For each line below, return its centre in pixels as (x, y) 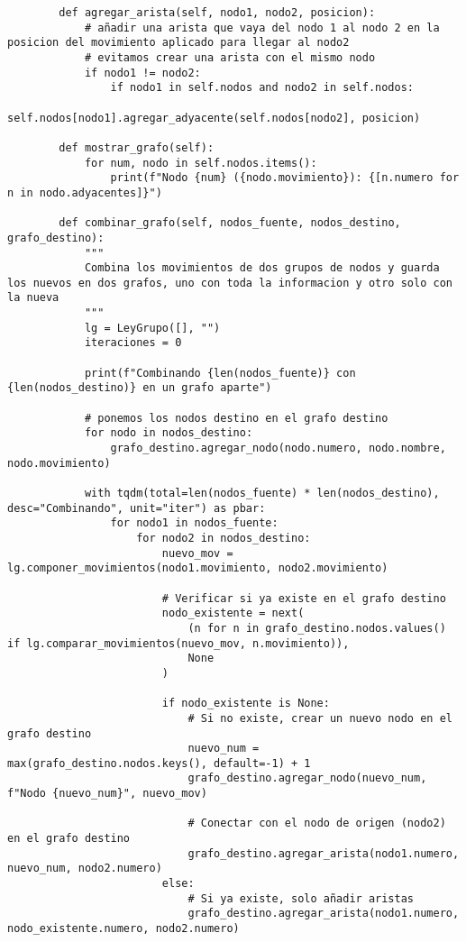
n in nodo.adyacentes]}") (85, 192)
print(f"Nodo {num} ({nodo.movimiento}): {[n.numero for (285, 178)
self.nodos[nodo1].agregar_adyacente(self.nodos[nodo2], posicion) (214, 118)
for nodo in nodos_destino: (169, 433)
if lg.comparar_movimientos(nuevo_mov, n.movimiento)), (178, 643)
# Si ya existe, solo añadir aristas (301, 898)
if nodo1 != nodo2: (142, 73)
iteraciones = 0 (133, 343)
